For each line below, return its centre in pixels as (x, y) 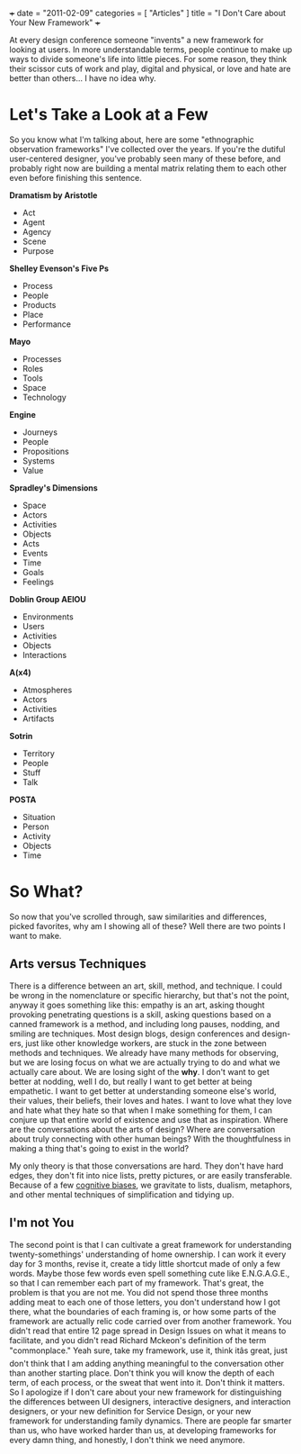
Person (35, 826)
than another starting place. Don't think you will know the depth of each (142, 1373)
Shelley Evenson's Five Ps (59, 268)
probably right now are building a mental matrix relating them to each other (148, 168)
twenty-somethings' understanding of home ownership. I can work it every (148, 1254)
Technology (44, 397)
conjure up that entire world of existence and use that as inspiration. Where (149, 1119)
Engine (22, 414)
